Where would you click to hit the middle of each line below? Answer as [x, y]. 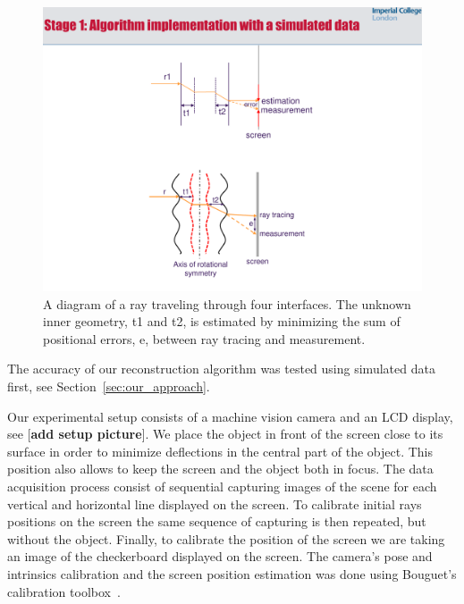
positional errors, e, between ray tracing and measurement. [204, 338]
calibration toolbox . [64, 591]
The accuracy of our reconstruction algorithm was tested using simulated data [221, 369]
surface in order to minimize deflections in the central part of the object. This [220, 451]
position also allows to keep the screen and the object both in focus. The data [220, 469]
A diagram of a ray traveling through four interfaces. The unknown [227, 303]
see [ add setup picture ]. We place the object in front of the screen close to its [225, 434]
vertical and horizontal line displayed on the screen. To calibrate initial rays [215, 503]
